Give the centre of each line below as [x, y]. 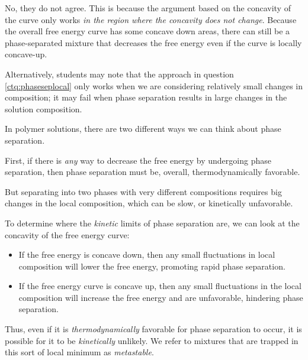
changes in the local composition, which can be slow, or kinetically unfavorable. [149, 203]
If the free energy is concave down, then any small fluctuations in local [147, 254]
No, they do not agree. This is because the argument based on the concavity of [148, 8]
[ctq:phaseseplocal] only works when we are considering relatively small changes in [154, 85]
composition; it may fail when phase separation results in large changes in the [146, 97]
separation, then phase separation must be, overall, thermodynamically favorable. [153, 172]
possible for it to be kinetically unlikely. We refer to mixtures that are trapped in [152, 340]
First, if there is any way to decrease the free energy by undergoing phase [138, 160]
